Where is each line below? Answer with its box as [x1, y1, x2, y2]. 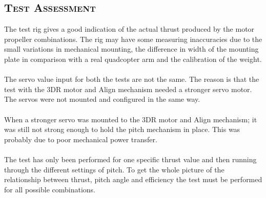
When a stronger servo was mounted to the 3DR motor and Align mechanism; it [4, 114, 257, 124]
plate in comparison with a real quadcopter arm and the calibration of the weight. [4, 53, 262, 64]
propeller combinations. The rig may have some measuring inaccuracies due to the [4, 33, 262, 44]
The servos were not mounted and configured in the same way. [4, 94, 200, 104]
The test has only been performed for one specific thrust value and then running [4, 153, 257, 164]
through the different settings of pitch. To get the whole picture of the [4, 164, 224, 174]
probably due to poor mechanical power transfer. [4, 134, 157, 144]
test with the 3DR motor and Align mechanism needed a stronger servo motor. [4, 83, 252, 94]
